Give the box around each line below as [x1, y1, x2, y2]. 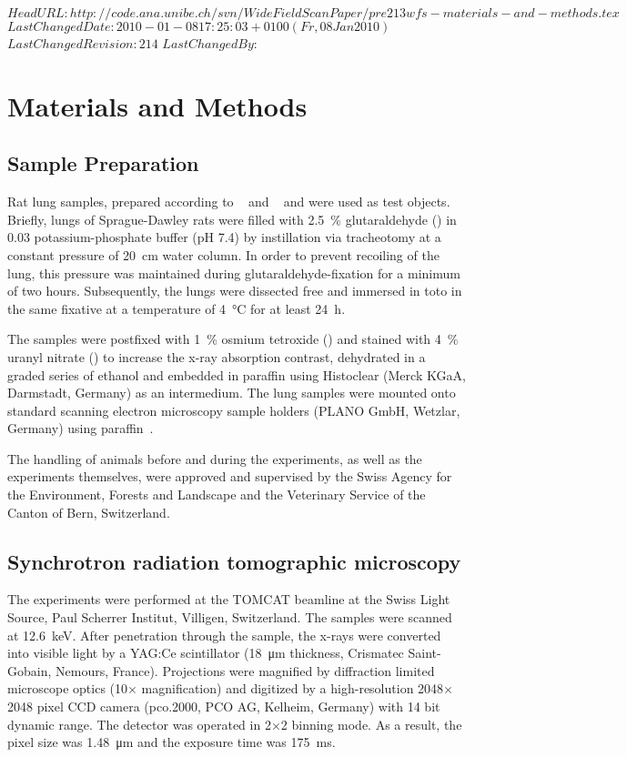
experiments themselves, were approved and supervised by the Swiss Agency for [7, 467, 452, 486]
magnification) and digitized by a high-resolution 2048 [141, 679, 444, 698]
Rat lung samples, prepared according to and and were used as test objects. [7, 192, 450, 211]
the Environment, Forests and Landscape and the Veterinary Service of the [7, 485, 426, 504]
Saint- [408, 643, 441, 662]
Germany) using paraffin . [7, 419, 154, 438]
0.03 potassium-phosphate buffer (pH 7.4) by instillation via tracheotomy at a [7, 227, 441, 247]
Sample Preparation [7, 149, 199, 177]
